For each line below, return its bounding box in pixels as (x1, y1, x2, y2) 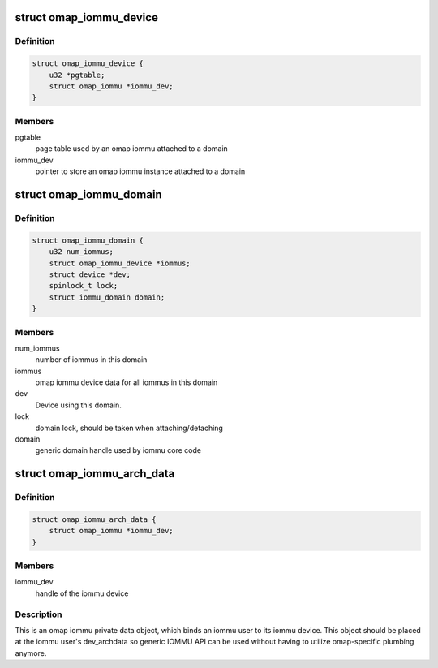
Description (15, 609, 62, 620)
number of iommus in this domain (35, 355, 148, 364)
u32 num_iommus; (49, 248, 114, 256)
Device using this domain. (35, 400, 122, 410)
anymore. (15, 648, 47, 657)
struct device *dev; (49, 269, 131, 279)
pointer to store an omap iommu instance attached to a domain (35, 166, 246, 176)
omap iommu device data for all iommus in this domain (35, 377, 218, 387)
